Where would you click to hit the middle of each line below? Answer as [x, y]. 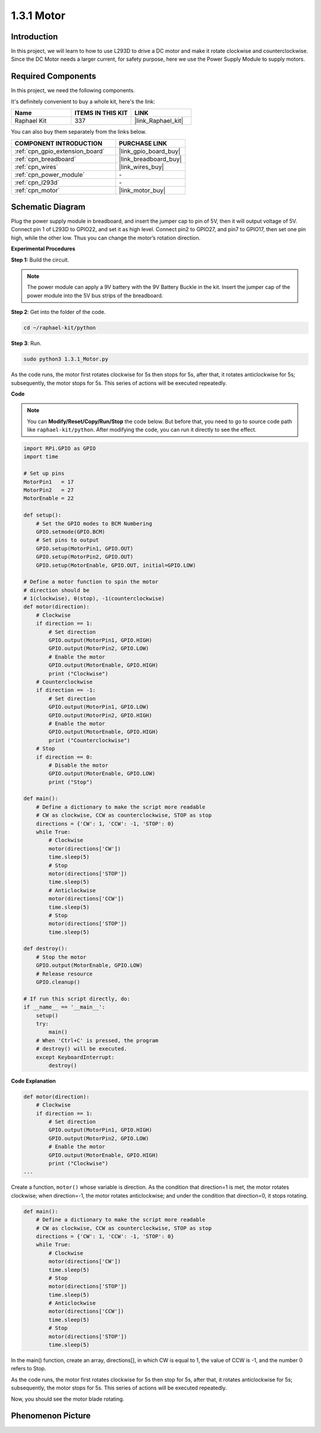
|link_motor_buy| [142, 190]
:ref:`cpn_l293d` [37, 182]
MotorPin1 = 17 [49, 482]
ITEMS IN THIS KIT [101, 113]
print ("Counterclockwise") [89, 740]
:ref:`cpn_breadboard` [45, 159]
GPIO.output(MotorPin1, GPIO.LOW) [99, 707]
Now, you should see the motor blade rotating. [68, 1399]
